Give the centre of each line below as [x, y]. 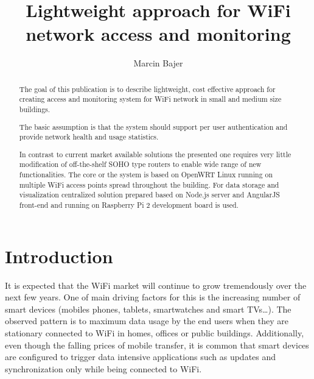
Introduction [59, 256]
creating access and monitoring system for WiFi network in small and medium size [150, 99]
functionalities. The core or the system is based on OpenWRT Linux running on [146, 175]
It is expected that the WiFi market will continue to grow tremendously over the [156, 285]
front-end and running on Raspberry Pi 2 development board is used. [129, 205]
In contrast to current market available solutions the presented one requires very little [155, 154]
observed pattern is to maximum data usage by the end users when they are [147, 321]
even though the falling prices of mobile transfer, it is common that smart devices [157, 345]
